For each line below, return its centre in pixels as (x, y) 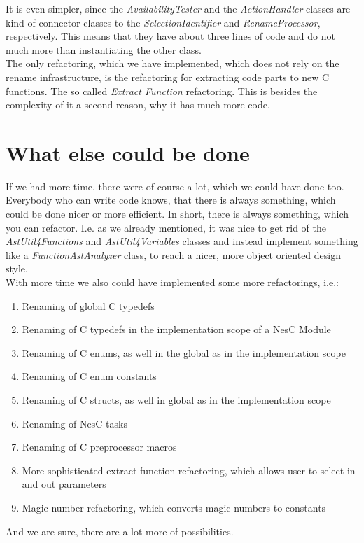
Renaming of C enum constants (89, 376)
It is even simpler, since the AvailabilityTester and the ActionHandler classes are (178, 8)
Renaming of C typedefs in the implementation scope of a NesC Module (176, 329)
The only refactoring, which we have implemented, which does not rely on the (173, 63)
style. (17, 268)
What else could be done (128, 152)
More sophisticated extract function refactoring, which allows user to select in (189, 470)
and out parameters (64, 484)
